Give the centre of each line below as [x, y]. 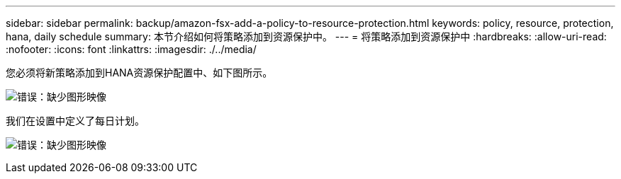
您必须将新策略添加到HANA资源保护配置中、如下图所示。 [139, 73]
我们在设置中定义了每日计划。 [75, 121]
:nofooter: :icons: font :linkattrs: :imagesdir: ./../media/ [131, 49]
